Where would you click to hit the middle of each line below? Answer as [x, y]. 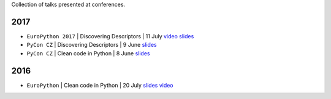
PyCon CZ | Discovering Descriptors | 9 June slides [92, 45]
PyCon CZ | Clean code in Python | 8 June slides [88, 53]
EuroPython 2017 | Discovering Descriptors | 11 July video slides [110, 36]
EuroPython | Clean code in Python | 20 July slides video [100, 85]
